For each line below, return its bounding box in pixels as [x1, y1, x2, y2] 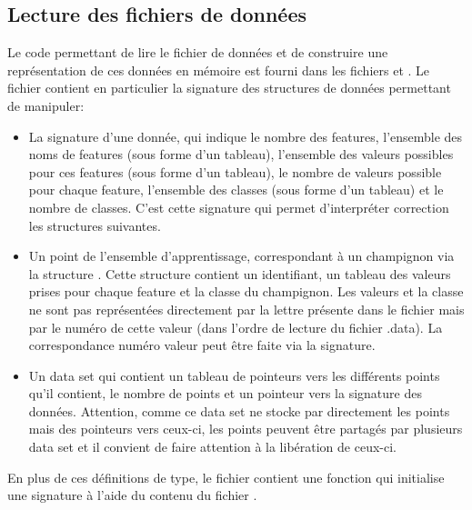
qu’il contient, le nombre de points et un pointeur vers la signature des [28, 384, 422, 403]
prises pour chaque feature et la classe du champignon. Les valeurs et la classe [28, 282, 464, 301]
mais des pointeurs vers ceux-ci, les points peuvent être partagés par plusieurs [28, 419, 463, 438]
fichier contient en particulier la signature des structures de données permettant [7, 78, 451, 97]
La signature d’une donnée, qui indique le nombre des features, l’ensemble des [28, 126, 463, 145]
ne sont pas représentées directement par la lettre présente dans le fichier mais [28, 299, 465, 318]
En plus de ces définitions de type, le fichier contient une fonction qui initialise [7, 467, 445, 486]
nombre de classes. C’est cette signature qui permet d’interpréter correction [28, 197, 449, 216]
